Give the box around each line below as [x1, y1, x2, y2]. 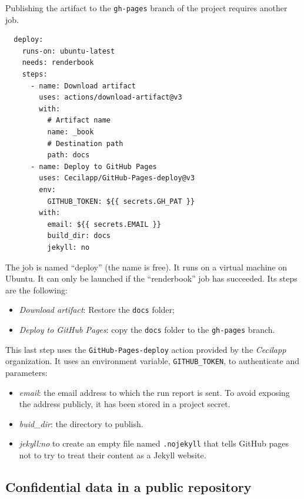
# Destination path [47, 139, 123, 148]
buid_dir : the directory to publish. [19, 417, 143, 429]
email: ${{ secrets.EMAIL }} [47, 220, 161, 229]
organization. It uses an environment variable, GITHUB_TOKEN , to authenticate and [5, 355, 299, 367]
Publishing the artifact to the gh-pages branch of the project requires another [5, 2, 288, 14]
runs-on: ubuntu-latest [22, 47, 115, 55]
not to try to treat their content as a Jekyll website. [19, 448, 206, 461]
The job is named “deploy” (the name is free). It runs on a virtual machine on [5, 260, 288, 273]
